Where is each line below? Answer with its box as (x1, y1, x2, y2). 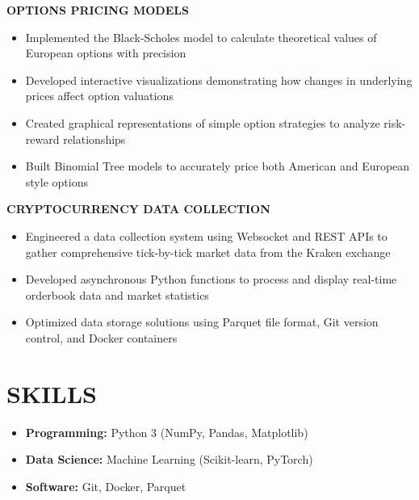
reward (25, 130, 60, 147)
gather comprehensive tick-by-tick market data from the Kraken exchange (25, 243, 391, 260)
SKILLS (6, 376, 97, 410)
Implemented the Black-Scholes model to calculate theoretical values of (25, 28, 377, 45)
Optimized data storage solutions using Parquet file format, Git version (25, 313, 379, 330)
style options (25, 173, 88, 190)
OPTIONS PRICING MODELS (6, 2, 189, 18)
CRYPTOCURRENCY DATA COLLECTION (6, 200, 270, 217)
